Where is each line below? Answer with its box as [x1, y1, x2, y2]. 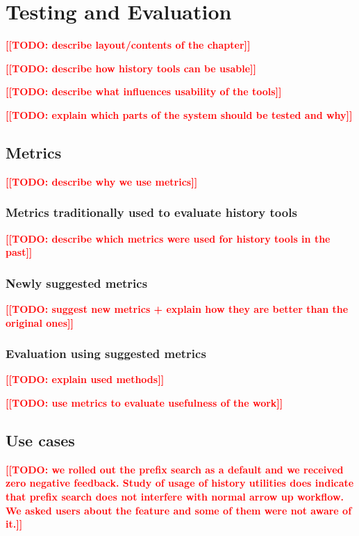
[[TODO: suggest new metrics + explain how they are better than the [6, 301, 349, 316]
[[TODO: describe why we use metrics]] [6, 174, 198, 188]
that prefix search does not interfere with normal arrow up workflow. [6, 489, 344, 503]
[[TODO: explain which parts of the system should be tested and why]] [6, 107, 353, 122]
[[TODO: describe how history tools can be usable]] [6, 60, 256, 75]
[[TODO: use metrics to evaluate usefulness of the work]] [6, 395, 283, 409]
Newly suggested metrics [6, 274, 148, 291]
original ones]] [6, 315, 74, 330]
